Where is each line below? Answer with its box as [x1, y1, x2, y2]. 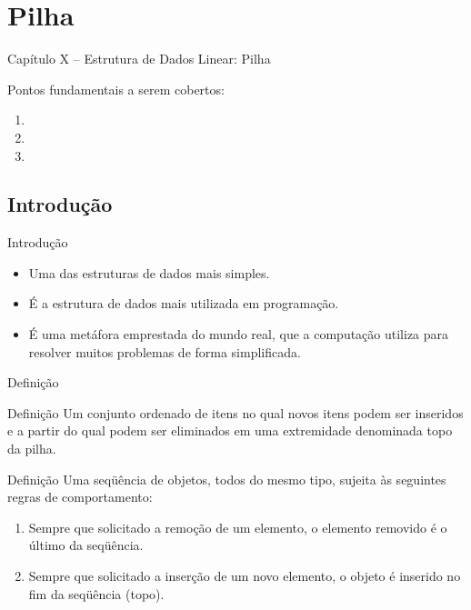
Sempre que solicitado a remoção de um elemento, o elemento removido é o [28, 517, 447, 536]
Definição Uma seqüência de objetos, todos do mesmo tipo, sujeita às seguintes [7, 469, 446, 488]
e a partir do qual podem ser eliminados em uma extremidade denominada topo [7, 421, 453, 440]
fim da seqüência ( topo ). [28, 584, 165, 603]
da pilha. [7, 439, 56, 458]
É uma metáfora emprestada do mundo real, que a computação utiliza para [28, 325, 449, 344]
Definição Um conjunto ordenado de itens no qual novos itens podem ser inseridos [7, 403, 464, 422]
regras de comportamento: [7, 487, 153, 506]
